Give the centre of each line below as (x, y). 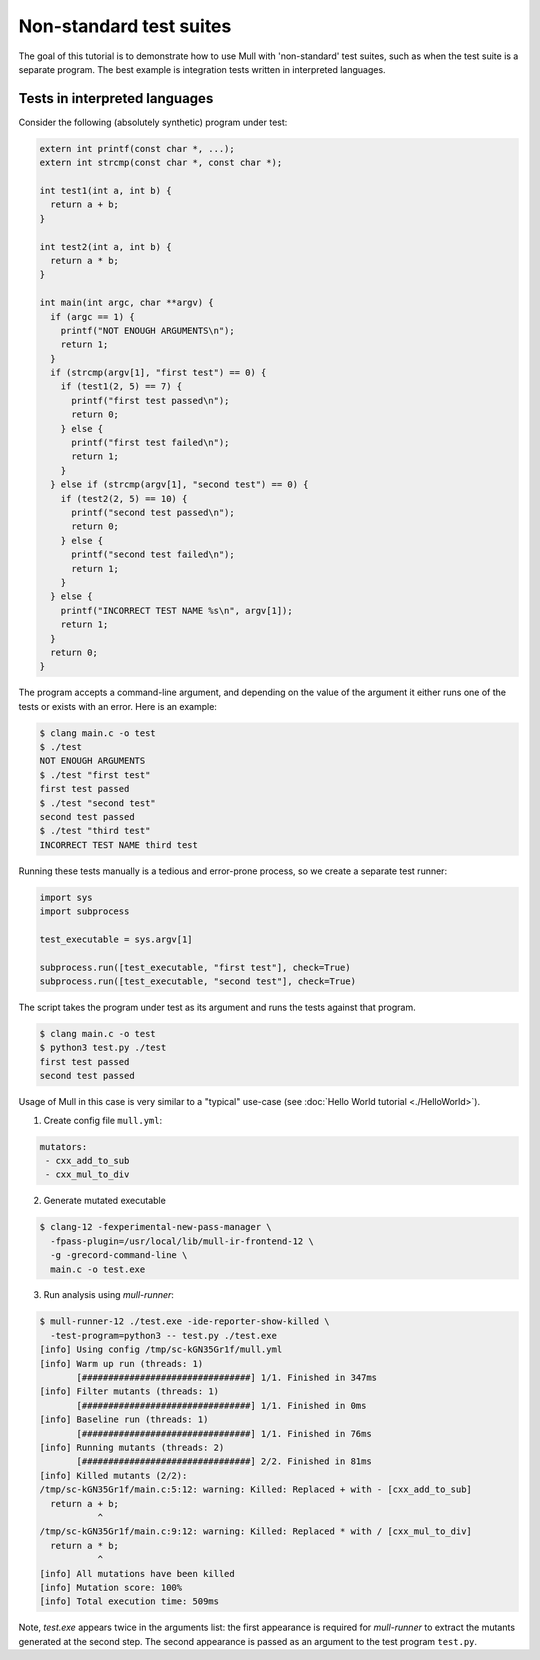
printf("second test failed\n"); (153, 554)
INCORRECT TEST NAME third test (119, 844)
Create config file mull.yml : (103, 1120)
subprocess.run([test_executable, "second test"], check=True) (198, 981)
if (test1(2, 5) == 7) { (121, 386)
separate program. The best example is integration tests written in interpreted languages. (202, 69)
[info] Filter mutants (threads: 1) (129, 1391)
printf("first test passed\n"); (150, 400)
